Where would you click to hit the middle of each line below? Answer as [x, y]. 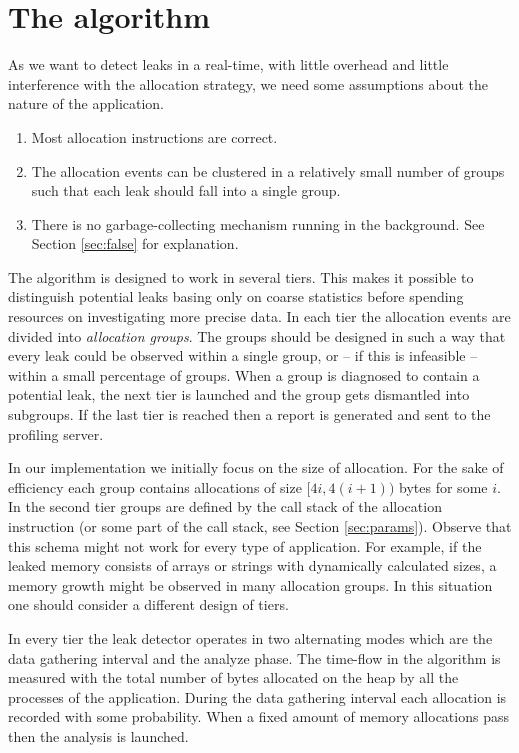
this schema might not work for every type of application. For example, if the [245, 545]
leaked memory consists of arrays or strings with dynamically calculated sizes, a [252, 565]
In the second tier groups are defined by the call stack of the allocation [225, 506]
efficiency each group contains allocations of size [155, 486]
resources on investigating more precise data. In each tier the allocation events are [259, 316]
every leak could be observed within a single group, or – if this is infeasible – [243, 355]
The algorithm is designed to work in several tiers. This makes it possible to [241, 276]
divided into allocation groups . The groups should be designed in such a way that [257, 335]
